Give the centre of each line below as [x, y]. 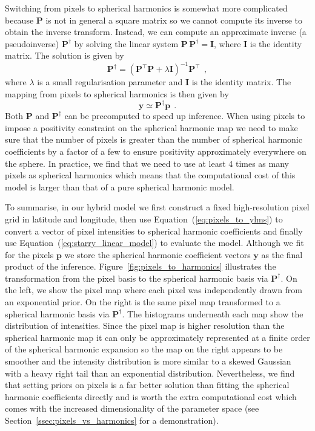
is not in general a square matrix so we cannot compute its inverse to [174, 20]
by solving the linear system [126, 43]
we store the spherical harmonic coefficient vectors [157, 254]
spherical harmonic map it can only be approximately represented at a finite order [157, 337]
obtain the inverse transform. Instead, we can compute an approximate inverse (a [156, 32]
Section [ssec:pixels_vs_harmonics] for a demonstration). [112, 420]
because [19, 20]
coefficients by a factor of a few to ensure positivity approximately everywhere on [156, 151]
